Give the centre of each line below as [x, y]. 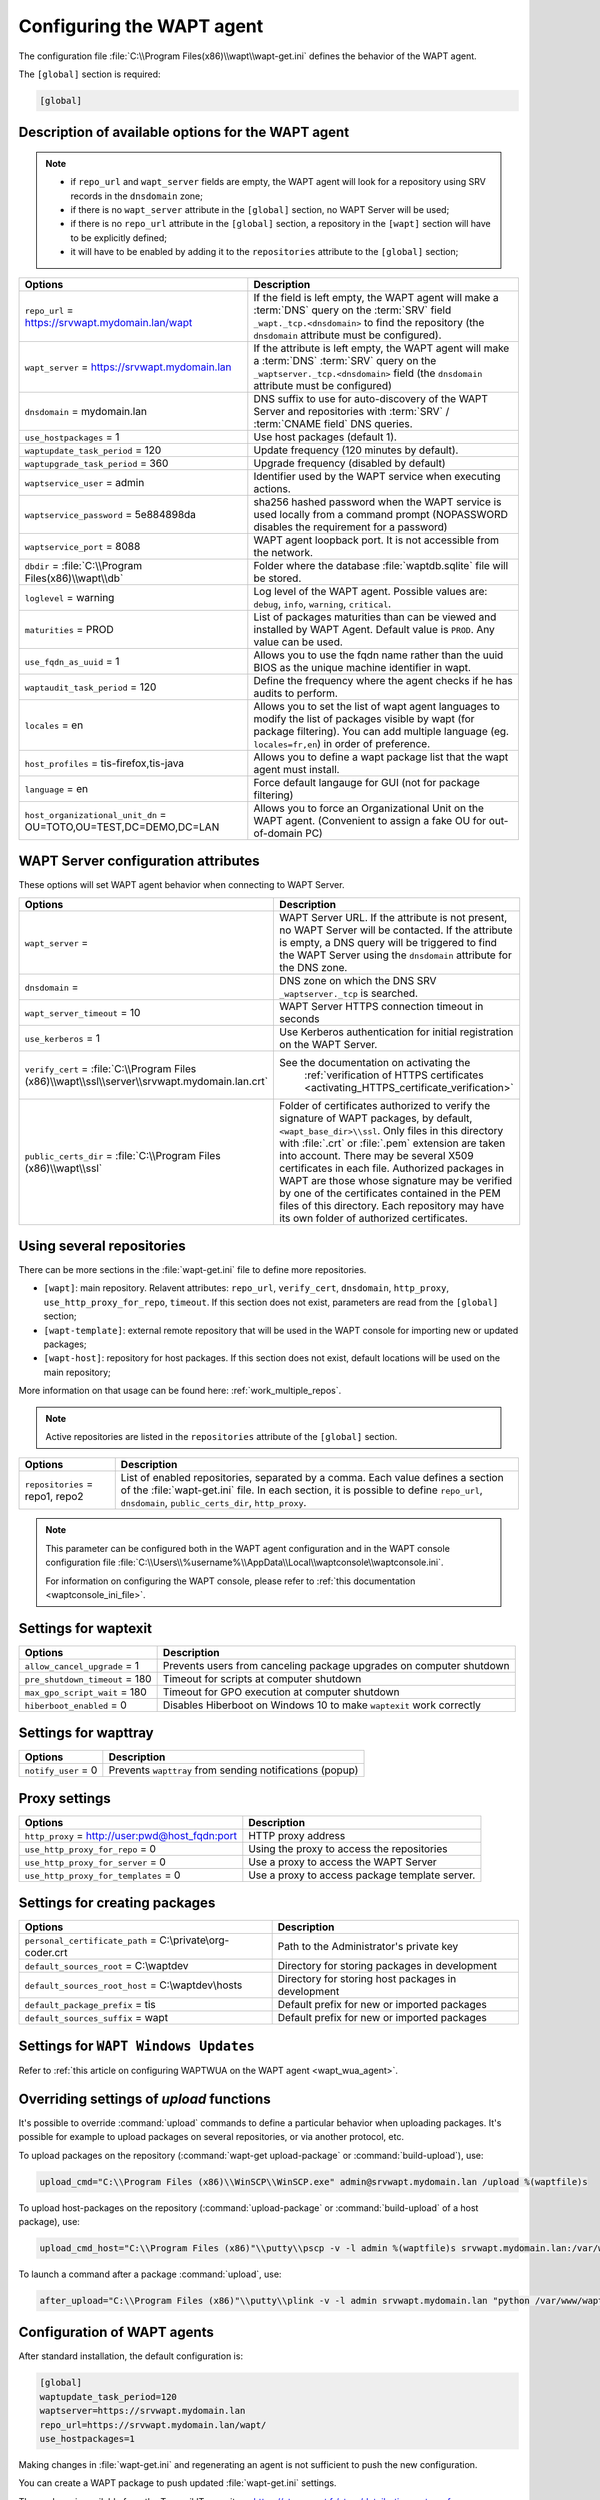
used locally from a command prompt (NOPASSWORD [381, 514]
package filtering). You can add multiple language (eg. [381, 731]
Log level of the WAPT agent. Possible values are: [370, 591]
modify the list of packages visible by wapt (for [364, 718]
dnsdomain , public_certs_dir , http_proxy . [213, 1503]
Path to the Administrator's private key [368, 1947]
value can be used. [298, 642]
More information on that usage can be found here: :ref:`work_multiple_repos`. [180, 1391]
